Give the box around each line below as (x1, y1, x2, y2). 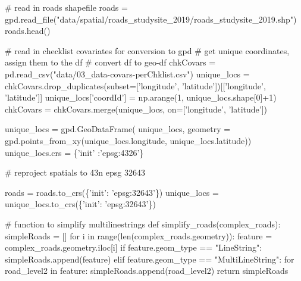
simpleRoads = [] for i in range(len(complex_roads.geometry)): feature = (5, 229, 272, 242)
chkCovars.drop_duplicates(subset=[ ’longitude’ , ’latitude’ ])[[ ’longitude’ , (5, 79, 266, 92)
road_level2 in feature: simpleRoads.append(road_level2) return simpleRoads (5, 264, 289, 277)
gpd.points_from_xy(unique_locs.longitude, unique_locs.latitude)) (5, 134, 252, 146)
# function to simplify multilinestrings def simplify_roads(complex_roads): (5, 217, 281, 230)
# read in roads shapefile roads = (5, 1, 128, 13)
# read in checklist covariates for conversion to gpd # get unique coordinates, (5, 44, 290, 57)
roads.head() (5, 24, 51, 37)
